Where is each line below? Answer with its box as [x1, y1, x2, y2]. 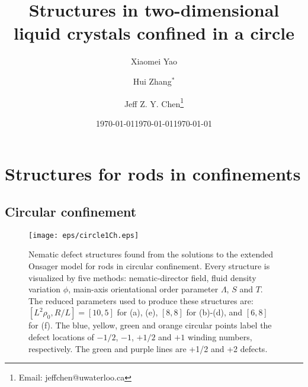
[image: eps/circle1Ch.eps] [28, 231, 139, 240]
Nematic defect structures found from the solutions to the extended [28, 248, 274, 260]
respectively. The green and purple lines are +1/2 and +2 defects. [28, 342, 268, 354]
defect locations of [28, 330, 94, 343]
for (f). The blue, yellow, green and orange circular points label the [28, 319, 272, 331]
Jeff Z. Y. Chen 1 [124, 95, 184, 109]
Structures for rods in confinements [5, 162, 301, 186]
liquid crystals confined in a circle [13, 21, 294, 45]
